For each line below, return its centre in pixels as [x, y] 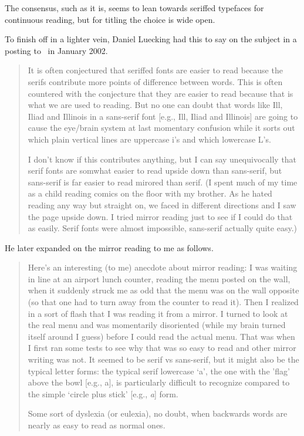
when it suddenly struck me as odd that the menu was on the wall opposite [163, 290]
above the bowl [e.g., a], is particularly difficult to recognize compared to [159, 382]
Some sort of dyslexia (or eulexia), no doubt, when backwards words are [158, 413]
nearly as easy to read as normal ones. [97, 425]
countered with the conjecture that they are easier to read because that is [161, 93]
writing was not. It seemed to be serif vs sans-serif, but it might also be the [163, 359]
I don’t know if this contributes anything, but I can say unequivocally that [162, 159]
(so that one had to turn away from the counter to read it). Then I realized [163, 302]
